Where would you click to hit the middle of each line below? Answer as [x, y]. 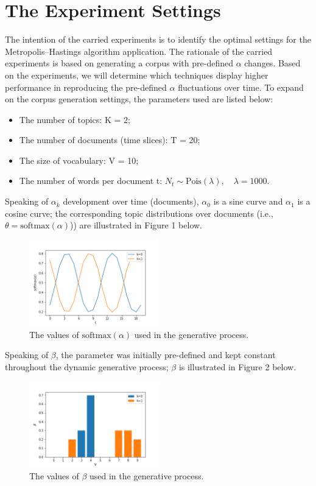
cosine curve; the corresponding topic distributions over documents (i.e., [139, 213]
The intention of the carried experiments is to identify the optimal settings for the [158, 39]
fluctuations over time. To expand [241, 87]
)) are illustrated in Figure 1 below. [136, 225]
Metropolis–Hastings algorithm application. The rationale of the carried [139, 51]
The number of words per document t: [91, 181]
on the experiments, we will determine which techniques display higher [137, 75]
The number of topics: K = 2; [75, 119]
